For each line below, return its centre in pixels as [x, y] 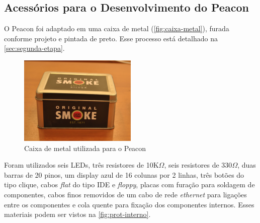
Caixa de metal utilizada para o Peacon [85, 148]
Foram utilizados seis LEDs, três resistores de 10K [81, 165]
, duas [247, 165]
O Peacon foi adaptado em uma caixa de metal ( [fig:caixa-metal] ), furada [117, 28]
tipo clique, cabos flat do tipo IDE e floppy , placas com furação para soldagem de [129, 184]
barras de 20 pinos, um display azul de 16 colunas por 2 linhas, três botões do [124, 174]
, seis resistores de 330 [198, 165]
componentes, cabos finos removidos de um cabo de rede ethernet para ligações [125, 194]
